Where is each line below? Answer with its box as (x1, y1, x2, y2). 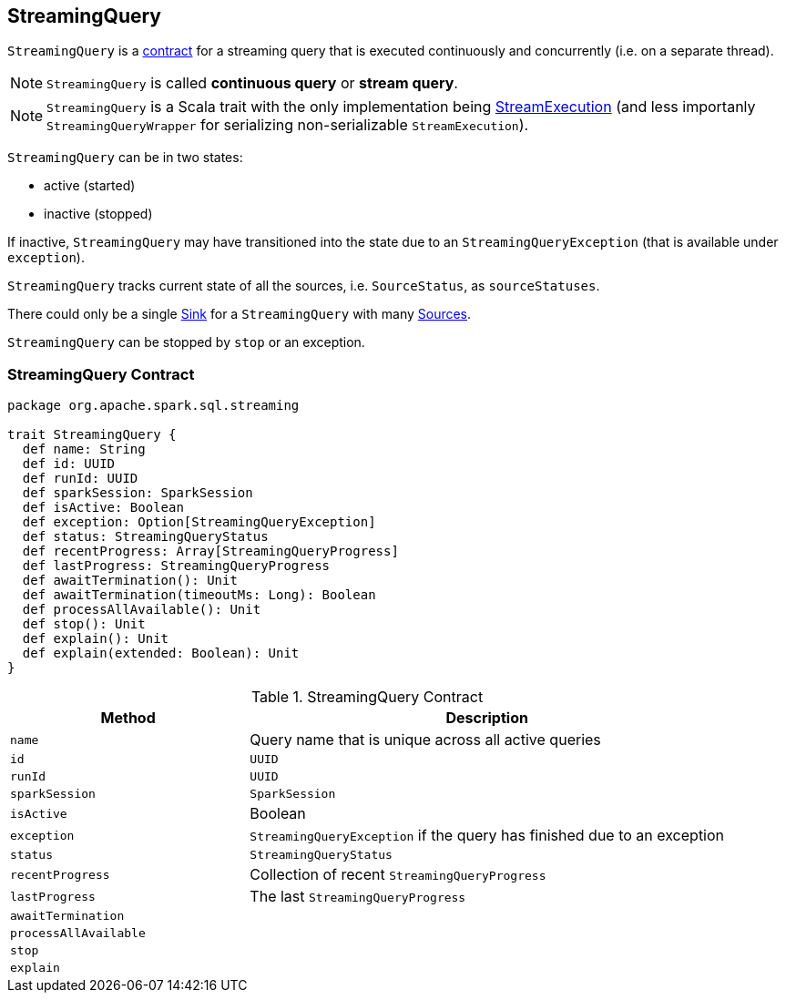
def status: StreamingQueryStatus (22, 529, 269, 545)
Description (445, 709, 528, 728)
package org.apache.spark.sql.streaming (7, 398, 300, 413)
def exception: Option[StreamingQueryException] (22, 515, 376, 530)
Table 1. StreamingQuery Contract (250, 688, 484, 707)
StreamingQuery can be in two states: (7, 149, 243, 166)
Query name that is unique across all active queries (250, 730, 601, 750)
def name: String (22, 442, 146, 457)
